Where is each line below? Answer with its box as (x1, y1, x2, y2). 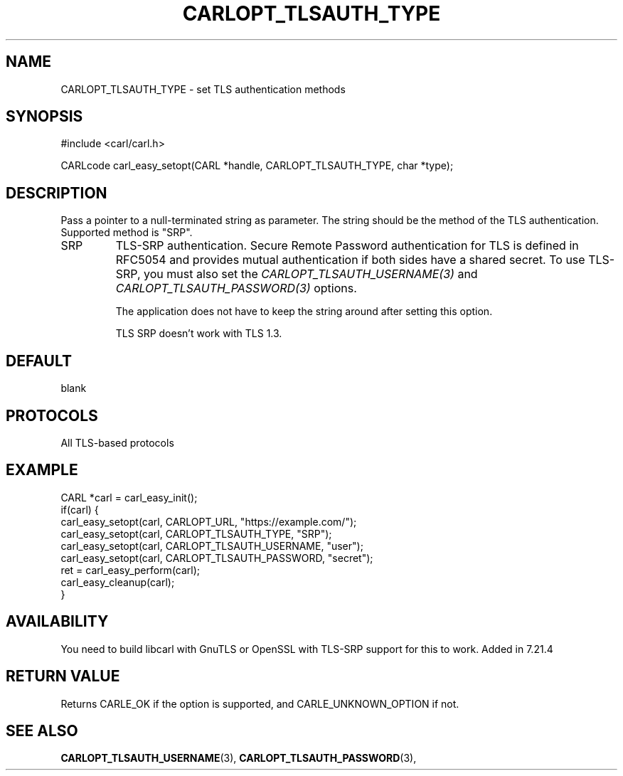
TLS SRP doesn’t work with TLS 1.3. (115, 327, 282, 340)
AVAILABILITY (6, 612, 109, 631)
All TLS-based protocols (60, 436, 174, 449)
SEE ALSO (6, 721, 78, 740)
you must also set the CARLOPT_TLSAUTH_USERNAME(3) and (144, 267, 478, 282)
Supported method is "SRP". (60, 226, 193, 239)
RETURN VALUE (6, 667, 120, 686)
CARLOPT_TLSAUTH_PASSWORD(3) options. (115, 281, 357, 296)
